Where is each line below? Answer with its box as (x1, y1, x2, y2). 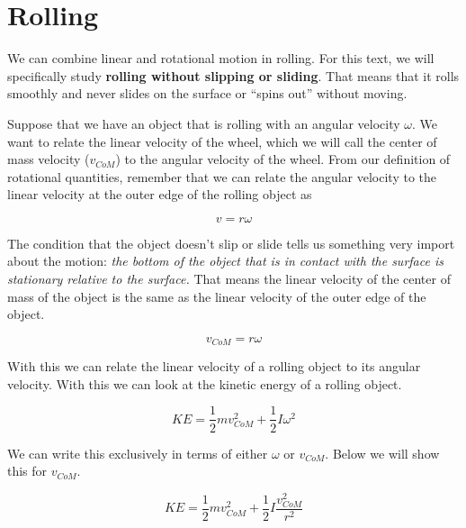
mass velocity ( (7, 150, 90, 168)
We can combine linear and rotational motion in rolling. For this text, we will (7, 49, 435, 68)
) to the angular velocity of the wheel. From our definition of (115, 150, 451, 168)
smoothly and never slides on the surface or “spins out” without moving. (7, 84, 408, 103)
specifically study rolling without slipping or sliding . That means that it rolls (7, 66, 460, 85)
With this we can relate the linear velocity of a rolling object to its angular (7, 357, 421, 376)
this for (7, 461, 48, 480)
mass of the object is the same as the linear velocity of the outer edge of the (7, 287, 426, 305)
